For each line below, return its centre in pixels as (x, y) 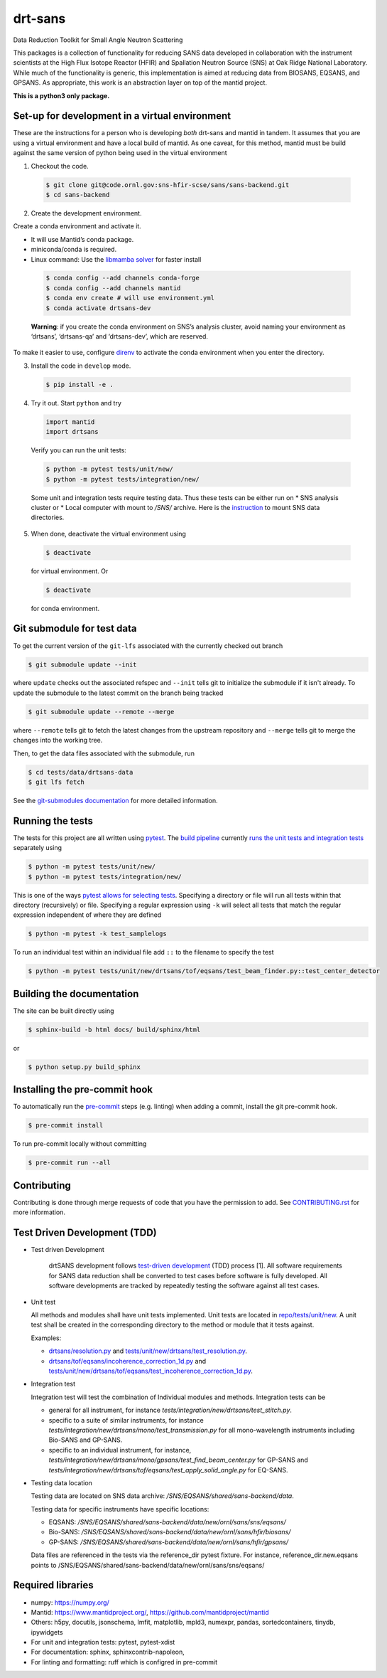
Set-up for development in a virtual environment (122, 116)
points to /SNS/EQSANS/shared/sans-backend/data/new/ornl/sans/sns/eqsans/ (148, 1565)
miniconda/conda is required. (74, 250)
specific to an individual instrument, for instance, (120, 1450)
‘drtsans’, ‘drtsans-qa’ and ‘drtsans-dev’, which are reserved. (120, 336)
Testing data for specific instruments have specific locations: (120, 1509)
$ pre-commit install (66, 1125)
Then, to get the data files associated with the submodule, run (104, 753)
